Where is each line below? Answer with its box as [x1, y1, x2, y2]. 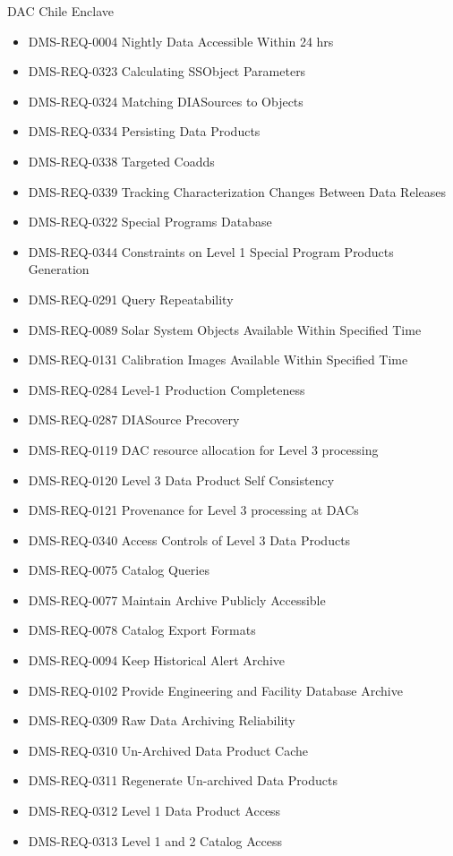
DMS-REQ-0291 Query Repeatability [28, 289, 234, 308]
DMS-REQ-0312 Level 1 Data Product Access [28, 801, 281, 820]
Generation [28, 260, 90, 278]
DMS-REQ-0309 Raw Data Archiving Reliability [28, 711, 295, 730]
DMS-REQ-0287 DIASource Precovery [28, 410, 240, 429]
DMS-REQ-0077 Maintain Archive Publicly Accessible [28, 590, 326, 609]
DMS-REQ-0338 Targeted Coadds [28, 151, 215, 170]
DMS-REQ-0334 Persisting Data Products [28, 122, 261, 141]
